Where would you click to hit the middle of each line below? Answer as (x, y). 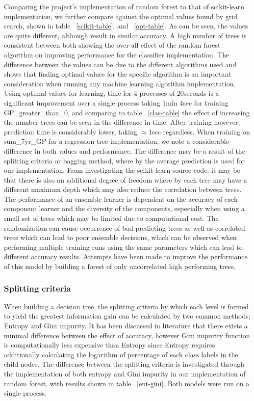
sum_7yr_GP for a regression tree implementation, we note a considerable (116, 141)
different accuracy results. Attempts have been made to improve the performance (126, 256)
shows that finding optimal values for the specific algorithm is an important (118, 74)
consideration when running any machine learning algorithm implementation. (120, 83)
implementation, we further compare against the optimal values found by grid (121, 16)
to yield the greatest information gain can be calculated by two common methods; (127, 316)
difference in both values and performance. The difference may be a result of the (125, 150)
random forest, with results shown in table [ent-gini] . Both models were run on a (127, 383)
